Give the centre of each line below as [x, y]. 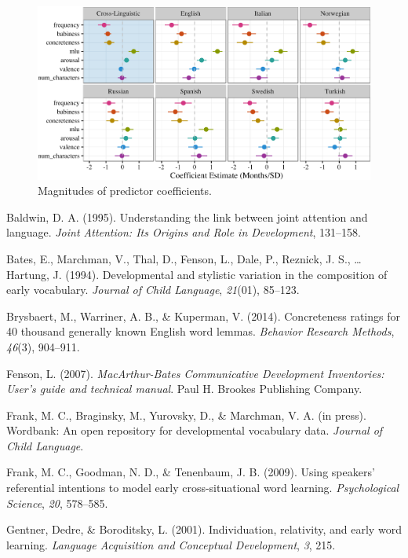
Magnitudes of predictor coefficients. [125, 191]
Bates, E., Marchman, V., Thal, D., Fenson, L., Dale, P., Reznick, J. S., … [184, 258]
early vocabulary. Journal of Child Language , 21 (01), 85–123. [153, 290]
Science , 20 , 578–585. [57, 503]
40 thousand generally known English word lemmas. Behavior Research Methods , [200, 331]
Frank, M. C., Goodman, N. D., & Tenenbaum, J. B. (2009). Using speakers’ [191, 472]
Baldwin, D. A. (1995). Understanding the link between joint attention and [187, 217]
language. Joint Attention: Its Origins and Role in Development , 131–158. [184, 232]
